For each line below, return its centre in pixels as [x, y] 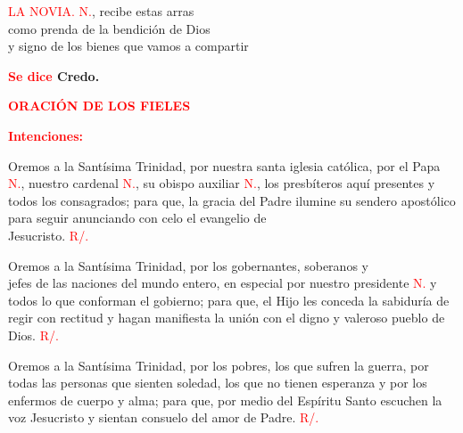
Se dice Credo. [54, 75]
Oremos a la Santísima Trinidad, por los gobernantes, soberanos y [188, 265]
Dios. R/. [33, 335]
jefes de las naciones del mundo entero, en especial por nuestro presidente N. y [223, 283]
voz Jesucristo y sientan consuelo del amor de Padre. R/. [164, 417]
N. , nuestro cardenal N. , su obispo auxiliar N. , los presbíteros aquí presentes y [222, 183]
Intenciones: [45, 135]
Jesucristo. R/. [49, 235]
